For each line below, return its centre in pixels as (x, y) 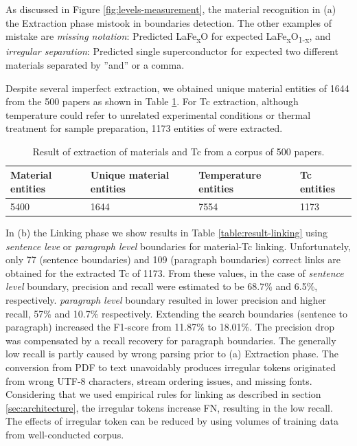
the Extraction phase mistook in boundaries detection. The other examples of (169, 22)
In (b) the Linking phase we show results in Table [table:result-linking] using (166, 232)
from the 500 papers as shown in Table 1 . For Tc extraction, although (152, 101)
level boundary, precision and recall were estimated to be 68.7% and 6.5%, (162, 286)
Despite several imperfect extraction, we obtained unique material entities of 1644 (177, 88)
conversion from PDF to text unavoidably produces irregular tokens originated (171, 367)
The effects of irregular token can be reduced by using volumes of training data (172, 421)
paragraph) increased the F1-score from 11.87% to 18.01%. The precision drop (170, 327)
